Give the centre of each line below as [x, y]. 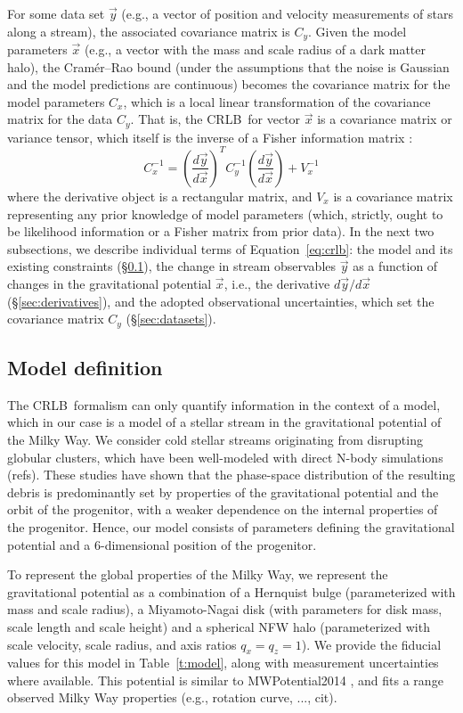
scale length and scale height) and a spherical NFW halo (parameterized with [219, 626]
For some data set [56, 13]
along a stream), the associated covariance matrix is [149, 31]
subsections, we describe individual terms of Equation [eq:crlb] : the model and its [230, 248]
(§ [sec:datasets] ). [171, 319]
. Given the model [357, 31]
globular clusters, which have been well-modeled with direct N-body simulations [225, 457]
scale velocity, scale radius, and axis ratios [122, 644]
